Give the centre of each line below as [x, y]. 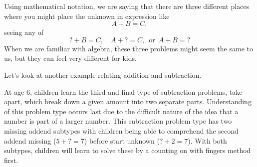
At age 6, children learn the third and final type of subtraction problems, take [123, 91]
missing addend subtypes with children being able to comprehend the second [121, 130]
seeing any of [24, 32]
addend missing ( [30, 140]
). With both [207, 140]
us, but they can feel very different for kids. [70, 58]
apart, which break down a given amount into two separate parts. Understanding [128, 101]
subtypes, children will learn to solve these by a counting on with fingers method [128, 150]
